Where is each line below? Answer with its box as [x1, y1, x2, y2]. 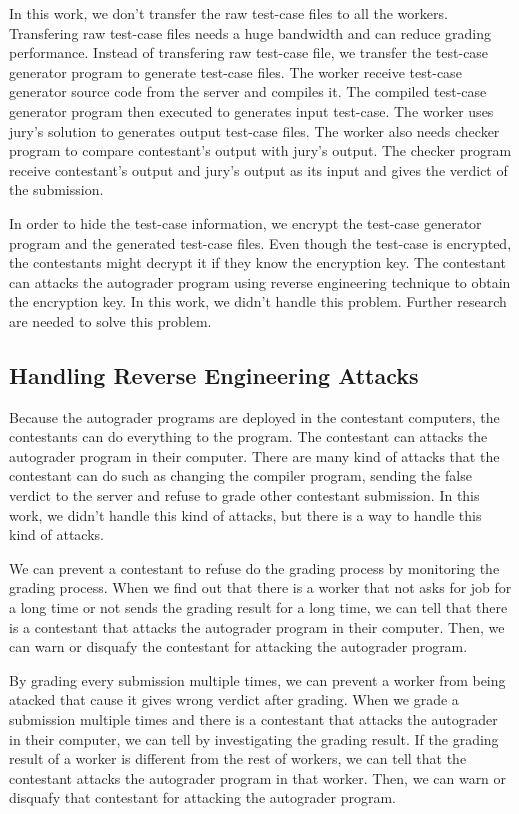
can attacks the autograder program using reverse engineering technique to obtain [9, 271, 511, 292]
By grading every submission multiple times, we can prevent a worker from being [9, 669, 506, 690]
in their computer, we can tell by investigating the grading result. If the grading [9, 728, 499, 749]
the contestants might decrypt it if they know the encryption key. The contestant [9, 252, 506, 273]
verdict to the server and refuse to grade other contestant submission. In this [9, 485, 480, 506]
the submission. [9, 179, 104, 200]
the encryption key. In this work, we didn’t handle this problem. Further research [9, 291, 507, 312]
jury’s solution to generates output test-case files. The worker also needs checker [9, 120, 500, 141]
